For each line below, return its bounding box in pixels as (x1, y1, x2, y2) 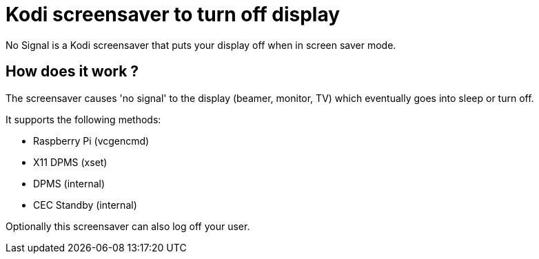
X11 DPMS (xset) (33, 156, 108, 168)
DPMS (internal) (33, 177, 105, 189)
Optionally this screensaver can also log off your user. (6, 220, 250, 232)
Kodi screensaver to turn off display (6, 3, 340, 26)
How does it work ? (6, 63, 139, 81)
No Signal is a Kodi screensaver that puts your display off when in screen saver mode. (6, 39, 396, 51)
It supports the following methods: (6, 113, 161, 125)
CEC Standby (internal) (33, 198, 137, 211)
